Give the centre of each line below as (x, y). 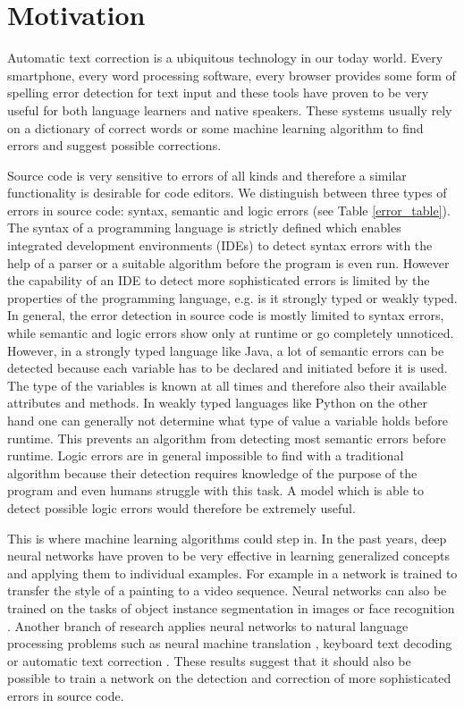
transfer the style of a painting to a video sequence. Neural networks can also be (227, 590)
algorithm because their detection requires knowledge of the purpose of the (212, 472)
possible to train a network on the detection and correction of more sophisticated (229, 678)
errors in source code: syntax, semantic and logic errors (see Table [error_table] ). (229, 210)
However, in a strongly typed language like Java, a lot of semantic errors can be (226, 350)
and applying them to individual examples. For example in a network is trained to (232, 573)
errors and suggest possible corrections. (114, 145)
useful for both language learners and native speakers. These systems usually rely (230, 110)
